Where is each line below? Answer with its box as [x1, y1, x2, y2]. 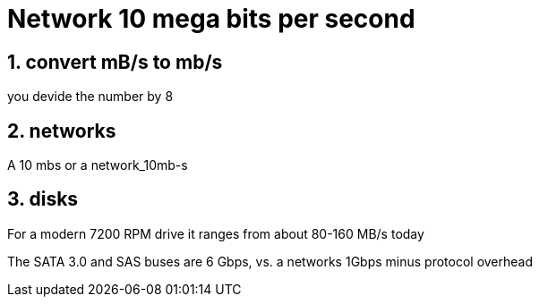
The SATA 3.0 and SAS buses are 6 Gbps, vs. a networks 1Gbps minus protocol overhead [7, 253, 534, 269]
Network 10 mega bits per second [7, 4, 415, 34]
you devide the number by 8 [7, 89, 174, 105]
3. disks [7, 188, 79, 211]
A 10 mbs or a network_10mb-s [7, 157, 188, 173]
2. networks [7, 119, 116, 142]
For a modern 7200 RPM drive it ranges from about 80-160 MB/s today [7, 225, 424, 241]
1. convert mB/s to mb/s [7, 50, 223, 73]
